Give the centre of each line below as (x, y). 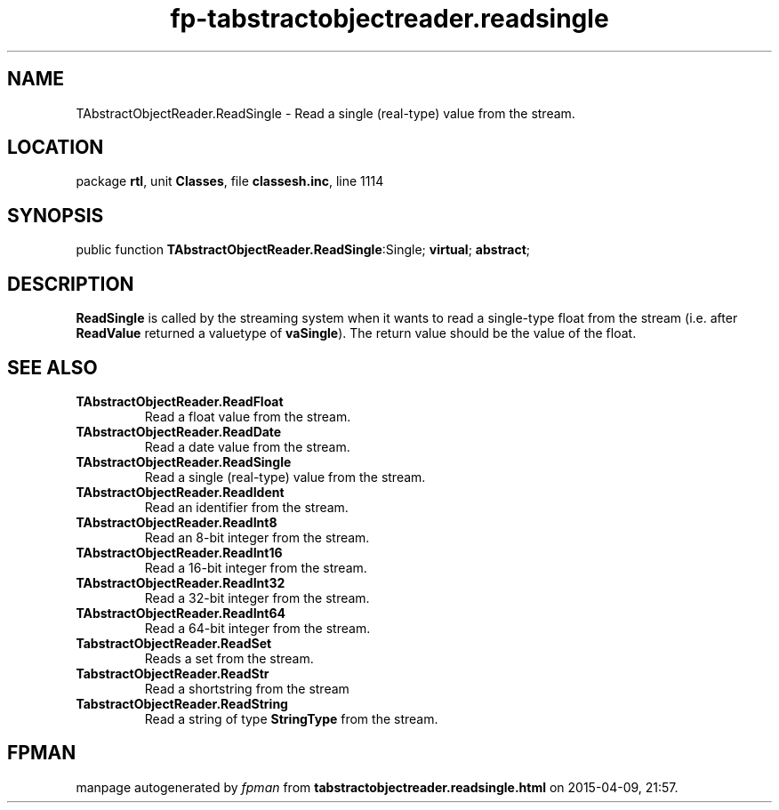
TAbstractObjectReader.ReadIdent (180, 492)
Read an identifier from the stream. (246, 507)
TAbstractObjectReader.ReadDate (179, 431)
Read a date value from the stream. (247, 446)
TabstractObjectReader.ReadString (182, 703)
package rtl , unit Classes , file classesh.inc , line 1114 (230, 181)
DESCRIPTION (71, 284)
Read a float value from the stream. (248, 416)
